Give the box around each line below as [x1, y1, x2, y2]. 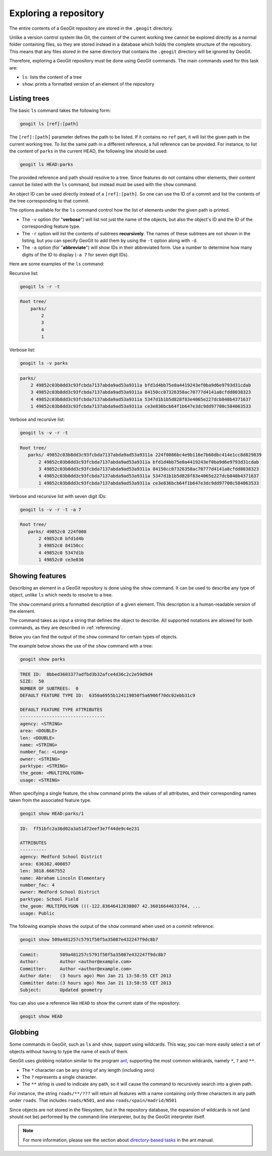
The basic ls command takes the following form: [9, 107, 111, 113]
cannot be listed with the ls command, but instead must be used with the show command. [9, 181, 197, 187]
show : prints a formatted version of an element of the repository [22, 81, 155, 87]
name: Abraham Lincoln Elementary [20, 875, 105, 881]
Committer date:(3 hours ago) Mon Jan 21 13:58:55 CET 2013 [20, 980, 172, 986]
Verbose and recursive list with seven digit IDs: [9, 493, 107, 499]
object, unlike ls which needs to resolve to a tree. [9, 592, 113, 598]
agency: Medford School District [20, 854, 103, 860]
